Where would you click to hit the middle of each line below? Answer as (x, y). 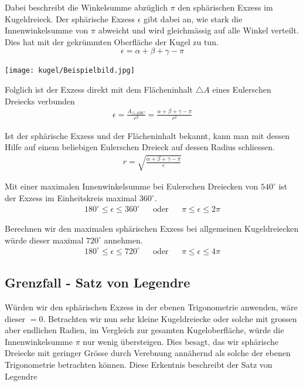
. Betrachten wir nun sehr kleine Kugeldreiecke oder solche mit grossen (170, 318)
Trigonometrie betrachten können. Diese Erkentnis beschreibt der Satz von (139, 365)
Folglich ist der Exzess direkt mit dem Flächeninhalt (99, 89)
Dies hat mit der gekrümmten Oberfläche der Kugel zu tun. (112, 41)
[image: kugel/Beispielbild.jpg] (70, 71)
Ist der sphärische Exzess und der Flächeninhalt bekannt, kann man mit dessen (147, 135)
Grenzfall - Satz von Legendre (98, 282)
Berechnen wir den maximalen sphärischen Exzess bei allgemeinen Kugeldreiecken (152, 228)
